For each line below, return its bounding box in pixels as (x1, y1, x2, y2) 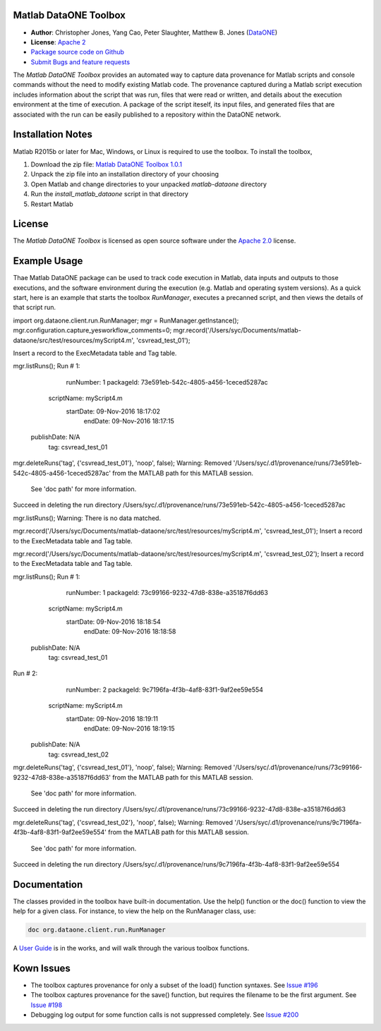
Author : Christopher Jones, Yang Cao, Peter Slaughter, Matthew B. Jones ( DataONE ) (30, 28, 278, 37)
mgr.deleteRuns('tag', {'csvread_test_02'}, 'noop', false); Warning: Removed (13, 818, 233, 826)
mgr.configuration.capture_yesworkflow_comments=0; (13, 326, 172, 334)
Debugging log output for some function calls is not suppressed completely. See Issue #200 (30, 1011, 299, 1019)
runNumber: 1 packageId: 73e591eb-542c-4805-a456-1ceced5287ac (66, 378, 268, 386)
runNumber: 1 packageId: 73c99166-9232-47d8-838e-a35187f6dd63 (66, 589, 268, 597)
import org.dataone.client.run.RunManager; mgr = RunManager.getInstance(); (13, 316, 239, 325)
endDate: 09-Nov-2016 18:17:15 (83, 417, 174, 425)
